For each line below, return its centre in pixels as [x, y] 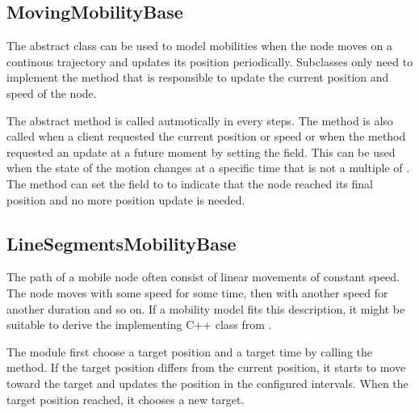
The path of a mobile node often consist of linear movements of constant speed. [203, 277]
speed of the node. [52, 93]
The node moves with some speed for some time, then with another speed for [197, 292]
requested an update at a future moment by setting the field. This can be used [201, 152]
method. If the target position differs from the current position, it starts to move [206, 367]
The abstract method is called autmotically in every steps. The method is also [200, 120]
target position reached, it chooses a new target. [126, 399]
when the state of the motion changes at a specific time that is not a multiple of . [208, 168]
